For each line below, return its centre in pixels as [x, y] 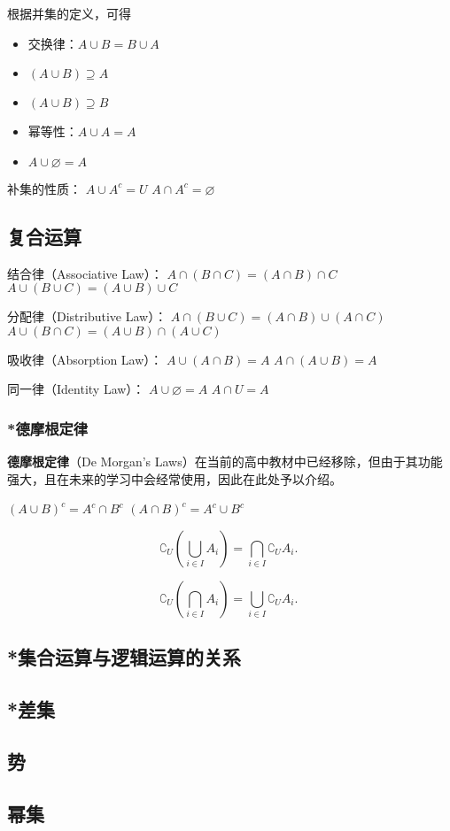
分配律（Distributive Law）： [87, 316]
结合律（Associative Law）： [85, 273]
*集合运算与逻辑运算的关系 [124, 657]
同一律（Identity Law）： [76, 389]
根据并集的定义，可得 [69, 13]
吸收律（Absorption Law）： [85, 359]
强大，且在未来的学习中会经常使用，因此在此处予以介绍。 [175, 478]
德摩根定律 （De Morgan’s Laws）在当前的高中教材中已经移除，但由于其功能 [225, 462]
